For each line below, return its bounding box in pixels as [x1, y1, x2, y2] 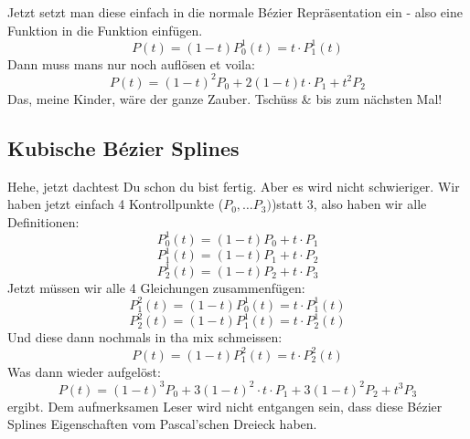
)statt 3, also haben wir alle [271, 194, 427, 214]
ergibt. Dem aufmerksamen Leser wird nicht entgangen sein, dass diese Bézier [7, 396, 443, 415]
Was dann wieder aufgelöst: [7, 361, 161, 381]
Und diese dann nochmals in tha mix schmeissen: [7, 328, 283, 347]
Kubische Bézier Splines [7, 133, 240, 162]
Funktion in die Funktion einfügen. [7, 20, 203, 39]
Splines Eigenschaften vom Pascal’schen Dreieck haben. [7, 414, 317, 434]
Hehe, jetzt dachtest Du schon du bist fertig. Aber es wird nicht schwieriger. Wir [7, 176, 460, 195]
